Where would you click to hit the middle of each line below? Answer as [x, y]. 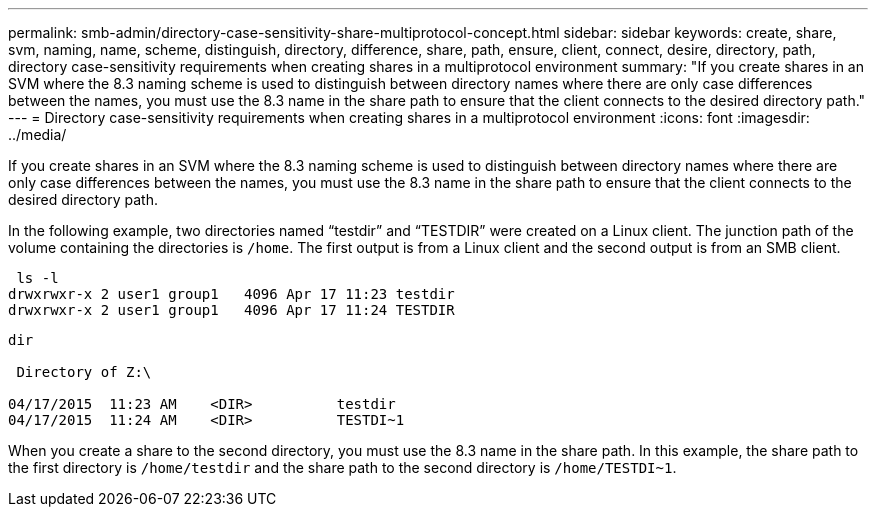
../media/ [37, 134]
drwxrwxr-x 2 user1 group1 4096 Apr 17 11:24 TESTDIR [231, 310]
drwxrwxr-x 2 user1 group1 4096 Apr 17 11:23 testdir [231, 294]
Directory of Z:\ [84, 372]
